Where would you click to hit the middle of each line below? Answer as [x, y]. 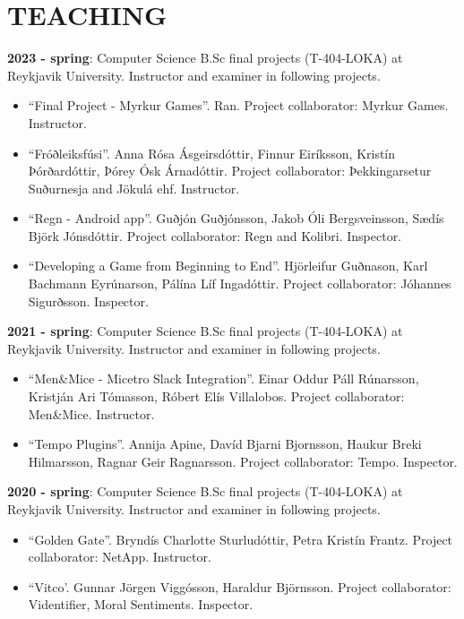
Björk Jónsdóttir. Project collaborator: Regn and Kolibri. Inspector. [215, 235]
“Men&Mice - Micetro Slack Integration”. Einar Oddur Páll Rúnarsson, [223, 378]
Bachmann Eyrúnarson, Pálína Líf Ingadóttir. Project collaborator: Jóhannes [240, 284]
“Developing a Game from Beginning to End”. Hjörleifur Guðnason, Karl [228, 266]
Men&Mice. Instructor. [91, 413]
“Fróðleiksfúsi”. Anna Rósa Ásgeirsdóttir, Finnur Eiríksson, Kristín [212, 153]
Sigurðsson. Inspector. [88, 301]
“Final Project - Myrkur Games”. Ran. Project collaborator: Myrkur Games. [238, 105]
